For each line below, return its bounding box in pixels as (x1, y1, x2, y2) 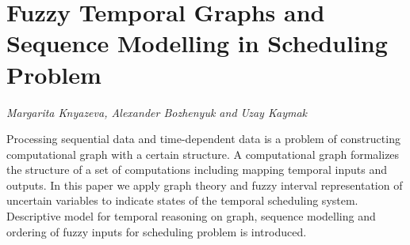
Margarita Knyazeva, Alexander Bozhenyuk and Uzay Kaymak (6, 104, 307, 120)
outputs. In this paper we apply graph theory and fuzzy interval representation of (6, 176, 403, 193)
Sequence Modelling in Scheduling (6, 27, 388, 59)
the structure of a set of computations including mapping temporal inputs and (6, 161, 387, 178)
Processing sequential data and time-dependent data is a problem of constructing (6, 130, 400, 147)
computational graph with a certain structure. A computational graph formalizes (6, 145, 400, 162)
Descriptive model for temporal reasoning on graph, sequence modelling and (6, 208, 376, 224)
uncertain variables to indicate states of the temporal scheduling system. (6, 192, 358, 209)
